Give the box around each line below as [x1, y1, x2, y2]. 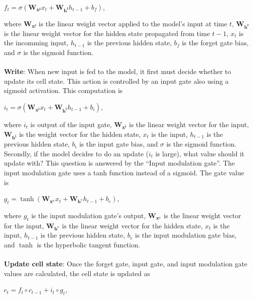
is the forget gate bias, [182, 37, 249, 48]
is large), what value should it [155, 148, 245, 158]
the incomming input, [4, 37, 69, 48]
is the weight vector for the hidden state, [19, 129, 141, 139]
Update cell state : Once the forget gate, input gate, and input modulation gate [4, 259, 248, 269]
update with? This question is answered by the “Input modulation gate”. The [4, 158, 235, 168]
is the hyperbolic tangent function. [37, 240, 140, 249]
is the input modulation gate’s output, [31, 210, 146, 221]
